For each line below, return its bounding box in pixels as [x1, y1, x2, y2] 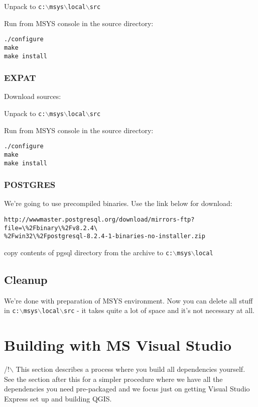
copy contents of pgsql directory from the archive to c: [4, 247, 173, 258]
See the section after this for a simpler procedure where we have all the [4, 373, 223, 384]
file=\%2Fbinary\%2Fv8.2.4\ [4, 224, 98, 232]
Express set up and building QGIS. [4, 393, 112, 404]
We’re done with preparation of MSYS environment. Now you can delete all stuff [4, 295, 253, 306]
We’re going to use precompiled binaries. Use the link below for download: [4, 198, 232, 209]
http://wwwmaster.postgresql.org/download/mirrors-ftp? [4, 216, 195, 224]
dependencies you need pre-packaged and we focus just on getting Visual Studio [4, 383, 250, 394]
